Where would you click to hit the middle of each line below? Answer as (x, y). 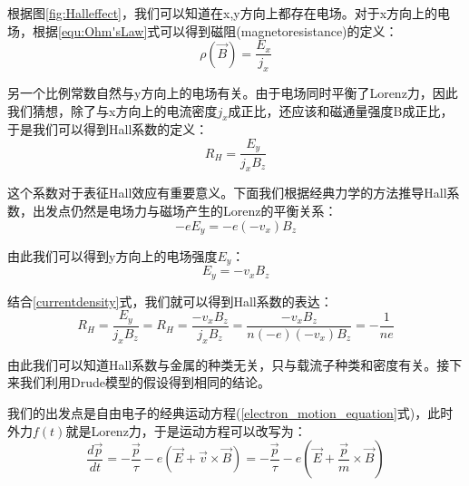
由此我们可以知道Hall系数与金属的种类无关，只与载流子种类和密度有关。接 (229, 364)
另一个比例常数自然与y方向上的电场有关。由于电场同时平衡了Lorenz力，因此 (233, 93)
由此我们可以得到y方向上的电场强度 (112, 255)
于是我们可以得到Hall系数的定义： (108, 129)
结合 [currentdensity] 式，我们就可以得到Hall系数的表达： (170, 301)
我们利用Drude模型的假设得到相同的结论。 (145, 382)
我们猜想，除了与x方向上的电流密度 (112, 110)
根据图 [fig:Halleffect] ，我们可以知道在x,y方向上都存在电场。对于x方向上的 (223, 13)
